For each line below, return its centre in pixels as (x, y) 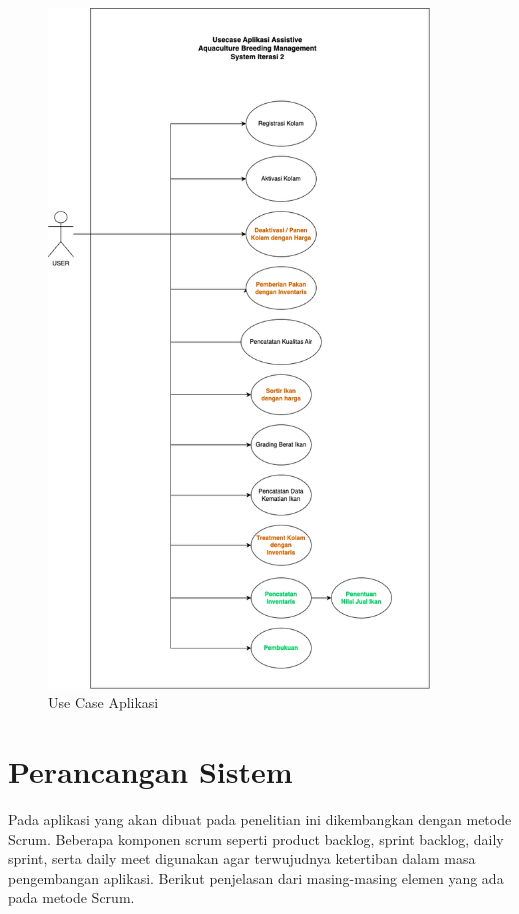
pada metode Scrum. (71, 897)
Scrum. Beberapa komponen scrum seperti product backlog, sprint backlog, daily (256, 838)
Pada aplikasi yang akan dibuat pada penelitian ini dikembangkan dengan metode (260, 819)
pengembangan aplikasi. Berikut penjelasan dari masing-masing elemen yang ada (256, 877)
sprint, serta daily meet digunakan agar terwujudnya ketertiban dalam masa (242, 858)
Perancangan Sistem (150, 771)
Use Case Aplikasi (103, 702)
